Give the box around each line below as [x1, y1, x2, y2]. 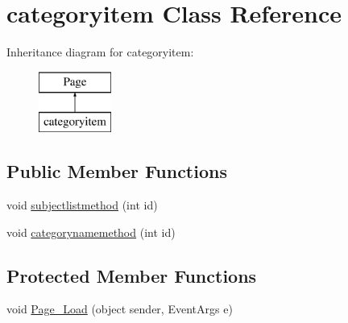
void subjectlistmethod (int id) [6, 197, 158, 213]
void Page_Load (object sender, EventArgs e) [6, 300, 233, 317]
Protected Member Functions [6, 263, 257, 288]
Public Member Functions [6, 159, 227, 184]
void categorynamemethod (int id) [6, 223, 176, 240]
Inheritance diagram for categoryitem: [6, 43, 194, 60]
